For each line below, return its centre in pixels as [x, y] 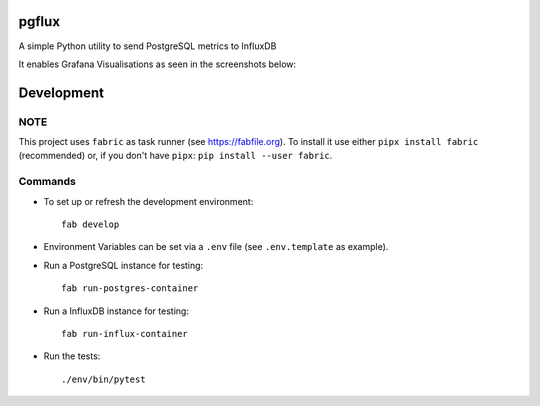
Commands [47, 182]
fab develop [90, 224]
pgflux [39, 21]
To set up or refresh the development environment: [148, 201]
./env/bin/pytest [103, 379]
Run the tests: [72, 356]
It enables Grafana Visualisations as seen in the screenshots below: [157, 64]
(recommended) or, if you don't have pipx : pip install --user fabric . [175, 156]
